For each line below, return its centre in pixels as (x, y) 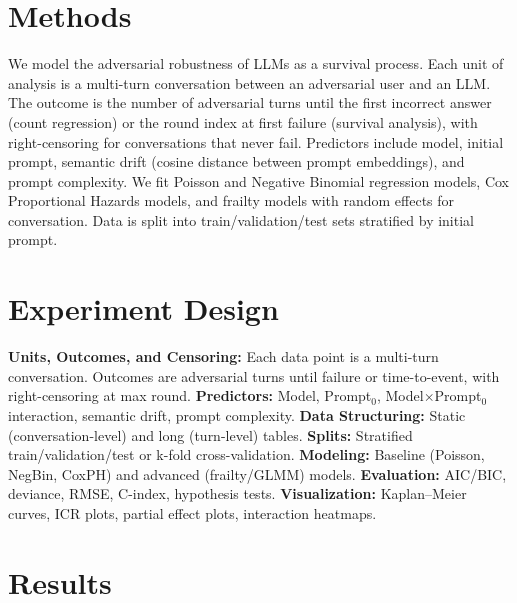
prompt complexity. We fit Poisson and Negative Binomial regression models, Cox (258, 180)
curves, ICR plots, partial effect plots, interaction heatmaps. (192, 512)
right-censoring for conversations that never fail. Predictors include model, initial (256, 141)
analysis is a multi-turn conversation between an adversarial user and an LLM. (249, 82)
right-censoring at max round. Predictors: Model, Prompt (190, 395)
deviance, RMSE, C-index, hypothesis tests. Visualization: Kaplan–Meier (237, 493)
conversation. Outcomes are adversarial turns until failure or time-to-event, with (254, 375)
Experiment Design (143, 308)
